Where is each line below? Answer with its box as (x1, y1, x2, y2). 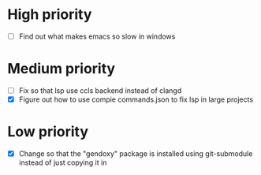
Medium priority (7, 60, 116, 78)
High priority (7, 6, 92, 24)
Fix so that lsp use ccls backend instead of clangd (18, 85, 182, 95)
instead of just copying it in (18, 158, 107, 167)
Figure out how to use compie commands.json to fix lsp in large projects (18, 95, 254, 104)
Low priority (7, 123, 88, 141)
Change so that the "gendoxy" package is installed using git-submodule (18, 149, 253, 158)
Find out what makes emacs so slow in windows (18, 32, 176, 41)
